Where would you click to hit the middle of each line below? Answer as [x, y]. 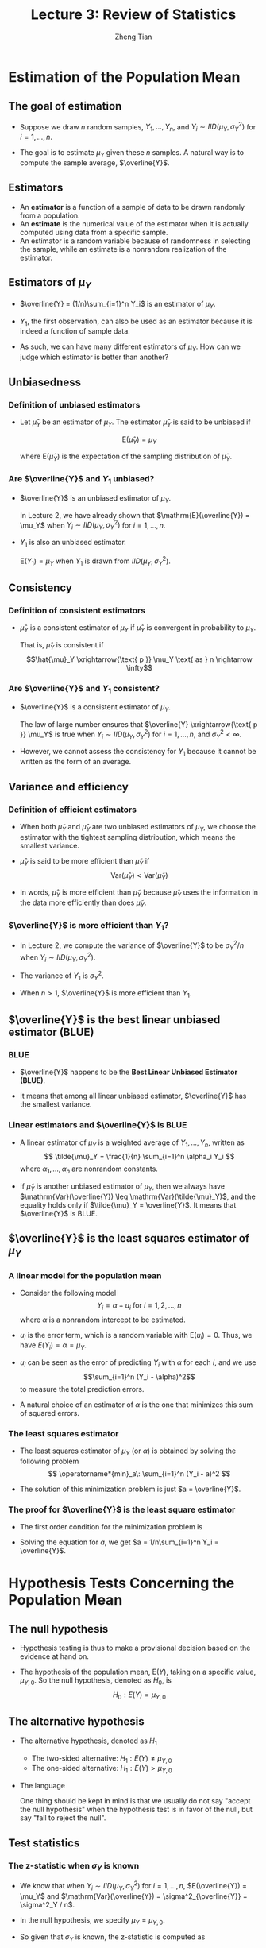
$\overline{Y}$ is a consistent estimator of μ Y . [95, 708]
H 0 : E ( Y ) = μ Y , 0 [139, 1696]
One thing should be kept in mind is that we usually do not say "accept [135, 1801]
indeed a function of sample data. [75, 331]
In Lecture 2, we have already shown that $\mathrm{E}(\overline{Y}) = [135, 515]
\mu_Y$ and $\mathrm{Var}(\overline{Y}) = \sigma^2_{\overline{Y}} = [133, 1896]
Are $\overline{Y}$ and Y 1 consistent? [84, 689]
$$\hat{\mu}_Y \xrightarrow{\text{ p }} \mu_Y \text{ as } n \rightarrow [139, 659]
